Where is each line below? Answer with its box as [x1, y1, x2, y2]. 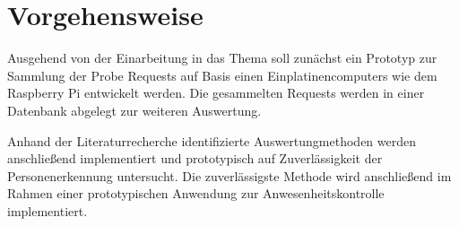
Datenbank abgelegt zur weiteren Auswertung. [7, 100, 262, 119]
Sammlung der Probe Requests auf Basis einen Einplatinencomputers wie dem [7, 65, 437, 84]
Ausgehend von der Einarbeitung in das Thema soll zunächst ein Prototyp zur [7, 48, 437, 67]
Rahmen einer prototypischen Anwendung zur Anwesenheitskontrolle [7, 184, 385, 203]
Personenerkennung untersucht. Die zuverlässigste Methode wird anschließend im [7, 166, 452, 185]
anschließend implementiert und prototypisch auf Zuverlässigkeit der [7, 149, 383, 168]
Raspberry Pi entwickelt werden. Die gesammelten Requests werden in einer [7, 83, 425, 102]
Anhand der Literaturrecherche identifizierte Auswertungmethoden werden [7, 131, 416, 150]
